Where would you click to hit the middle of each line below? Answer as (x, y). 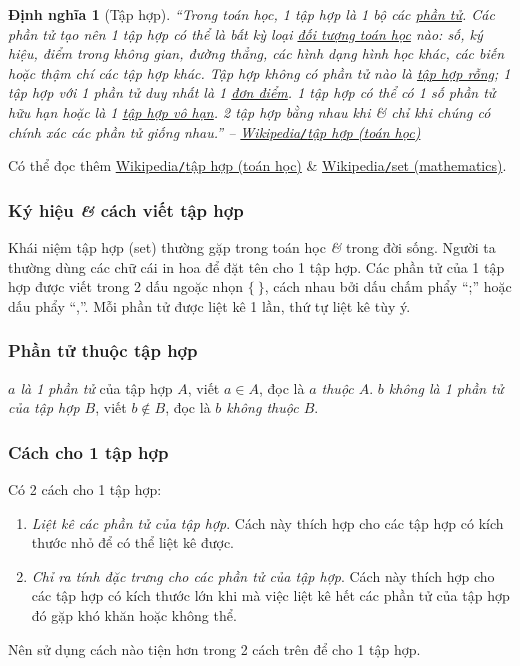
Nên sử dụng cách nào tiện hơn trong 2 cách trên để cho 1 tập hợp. (214, 648)
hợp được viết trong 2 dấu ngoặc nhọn (125, 286)
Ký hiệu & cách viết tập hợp (126, 209)
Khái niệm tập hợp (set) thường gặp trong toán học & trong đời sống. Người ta (252, 247)
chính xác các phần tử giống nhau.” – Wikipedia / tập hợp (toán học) (214, 131)
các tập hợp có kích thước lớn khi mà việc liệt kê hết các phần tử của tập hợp (270, 595)
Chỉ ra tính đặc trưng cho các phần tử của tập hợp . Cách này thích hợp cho (263, 575)
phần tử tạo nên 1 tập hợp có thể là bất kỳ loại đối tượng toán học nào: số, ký (245, 33)
